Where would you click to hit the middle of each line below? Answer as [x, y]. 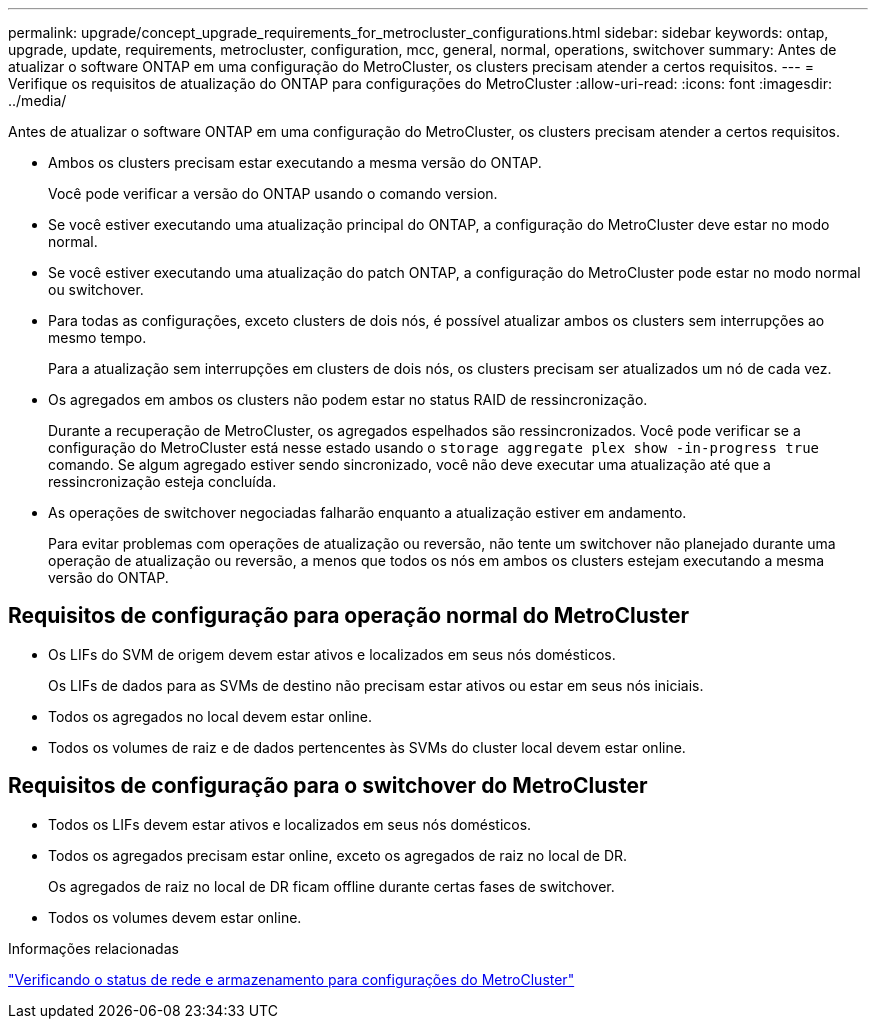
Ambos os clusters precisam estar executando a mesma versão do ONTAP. [295, 162]
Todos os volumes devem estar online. [175, 917]
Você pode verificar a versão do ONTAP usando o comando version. [273, 193]
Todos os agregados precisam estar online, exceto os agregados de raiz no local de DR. [338, 855]
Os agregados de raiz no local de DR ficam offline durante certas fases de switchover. [331, 886]
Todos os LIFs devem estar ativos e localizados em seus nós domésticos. [290, 824]
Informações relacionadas [93, 948]
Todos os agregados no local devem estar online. [210, 716]
